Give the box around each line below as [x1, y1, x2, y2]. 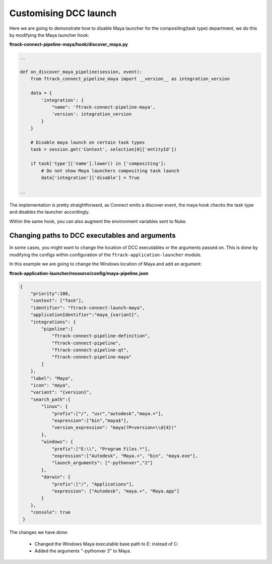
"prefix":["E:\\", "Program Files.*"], [51, 446, 151, 452]
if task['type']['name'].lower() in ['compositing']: [30, 161, 166, 166]
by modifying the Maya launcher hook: [9, 32, 90, 38]
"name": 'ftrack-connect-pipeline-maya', [51, 104, 156, 110]
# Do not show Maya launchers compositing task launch [41, 168, 180, 173]
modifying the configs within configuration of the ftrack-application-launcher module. [9, 252, 202, 258]
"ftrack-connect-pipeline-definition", [51, 333, 151, 339]
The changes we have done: [9, 529, 69, 535]
